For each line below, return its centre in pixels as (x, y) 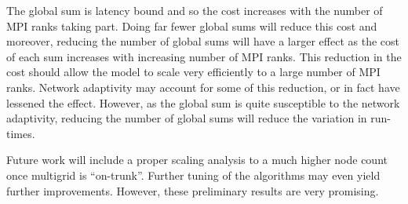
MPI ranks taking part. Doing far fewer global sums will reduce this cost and (192, 25)
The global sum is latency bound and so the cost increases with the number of (195, 10)
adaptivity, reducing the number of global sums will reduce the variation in (187, 118)
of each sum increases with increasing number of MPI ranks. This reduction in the (204, 56)
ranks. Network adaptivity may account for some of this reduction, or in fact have (203, 87)
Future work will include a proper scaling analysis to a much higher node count (197, 160)
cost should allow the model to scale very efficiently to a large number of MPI (193, 72)
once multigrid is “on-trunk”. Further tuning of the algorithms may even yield (193, 175)
